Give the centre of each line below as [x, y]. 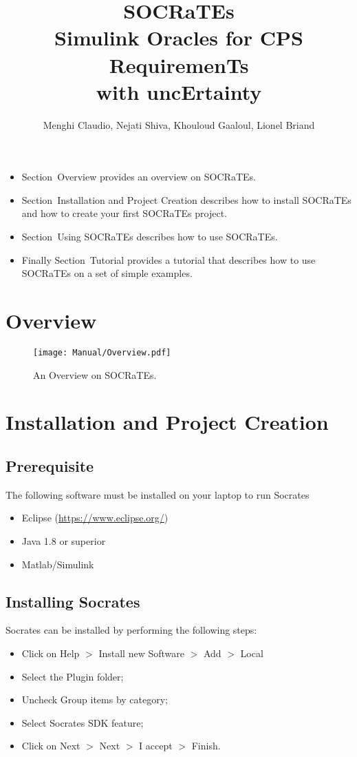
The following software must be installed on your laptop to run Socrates [158, 494]
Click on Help [51, 653]
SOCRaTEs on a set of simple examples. [107, 273]
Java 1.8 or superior [64, 540]
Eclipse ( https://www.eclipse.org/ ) [95, 518]
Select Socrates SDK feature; [83, 722]
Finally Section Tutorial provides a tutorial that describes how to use [169, 259]
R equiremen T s [179, 64]
